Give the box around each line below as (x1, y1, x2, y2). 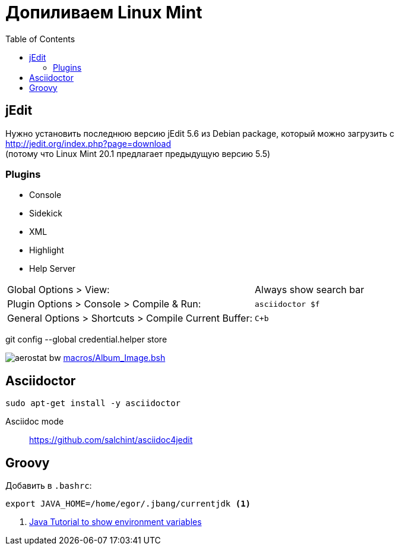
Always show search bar (255, 284, 365, 296)
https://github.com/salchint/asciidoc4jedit (29, 435, 193, 445)
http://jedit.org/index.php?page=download (5, 138, 172, 149)
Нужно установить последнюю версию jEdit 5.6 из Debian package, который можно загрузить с (5, 128, 395, 139)
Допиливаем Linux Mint (5, 2, 202, 23)
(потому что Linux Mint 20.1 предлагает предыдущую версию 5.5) (5, 148, 271, 159)
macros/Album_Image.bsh (63, 353, 166, 363)
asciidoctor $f (255, 299, 320, 309)
